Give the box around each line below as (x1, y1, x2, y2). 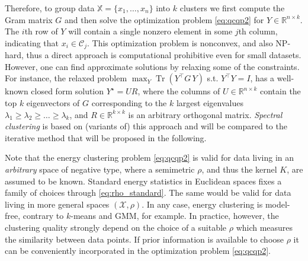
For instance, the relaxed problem (5, 72, 127, 84)
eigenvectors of (26, 97, 80, 109)
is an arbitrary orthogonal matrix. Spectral (128, 108, 283, 120)
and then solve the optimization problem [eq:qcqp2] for (65, 13, 264, 26)
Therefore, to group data (5, 2, 95, 14)
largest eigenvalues (176, 97, 243, 109)
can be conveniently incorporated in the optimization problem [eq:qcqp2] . (5, 244, 271, 257)
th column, (238, 25, 278, 37)
